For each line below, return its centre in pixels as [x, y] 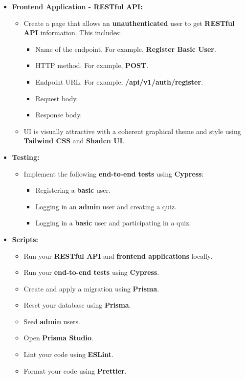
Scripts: [25, 239]
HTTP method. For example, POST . [92, 65]
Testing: [26, 157]
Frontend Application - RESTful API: [77, 6]
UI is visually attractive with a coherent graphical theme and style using [132, 131]
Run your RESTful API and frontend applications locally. [118, 256]
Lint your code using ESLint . [68, 354]
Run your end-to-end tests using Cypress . [91, 272]
